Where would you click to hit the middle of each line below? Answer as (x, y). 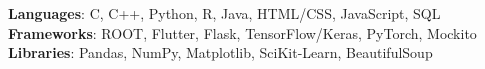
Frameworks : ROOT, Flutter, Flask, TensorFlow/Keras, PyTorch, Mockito (242, 32)
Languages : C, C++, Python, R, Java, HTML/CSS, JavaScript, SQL (224, 13)
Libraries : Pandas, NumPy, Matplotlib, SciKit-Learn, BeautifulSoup (220, 52)
